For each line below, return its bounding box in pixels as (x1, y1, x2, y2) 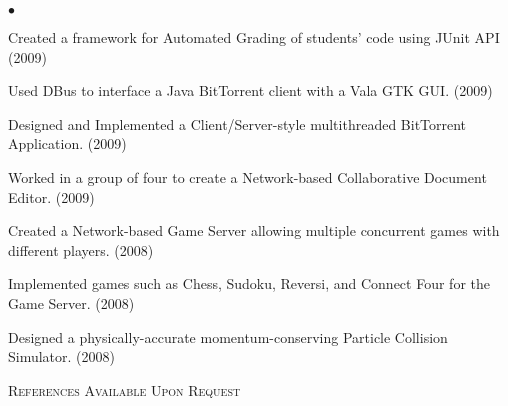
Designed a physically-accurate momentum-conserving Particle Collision (8, 326, 448, 347)
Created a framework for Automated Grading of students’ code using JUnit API (8, 27, 500, 47)
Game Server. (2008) (8, 292, 135, 313)
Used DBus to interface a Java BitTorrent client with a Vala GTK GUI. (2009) (8, 80, 493, 101)
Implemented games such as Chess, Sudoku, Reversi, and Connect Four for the (8, 273, 490, 294)
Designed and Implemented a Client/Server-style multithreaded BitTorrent (8, 113, 467, 134)
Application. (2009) (8, 133, 127, 154)
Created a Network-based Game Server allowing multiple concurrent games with (8, 220, 500, 241)
